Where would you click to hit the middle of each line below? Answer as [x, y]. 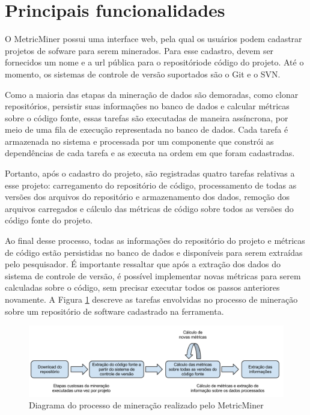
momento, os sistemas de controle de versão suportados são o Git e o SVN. [143, 74]
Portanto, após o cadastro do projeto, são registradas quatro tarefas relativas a [150, 173]
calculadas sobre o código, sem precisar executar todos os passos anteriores [142, 287]
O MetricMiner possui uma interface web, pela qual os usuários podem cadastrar [153, 39]
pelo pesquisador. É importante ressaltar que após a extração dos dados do [143, 264]
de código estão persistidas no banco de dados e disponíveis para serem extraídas [154, 252]
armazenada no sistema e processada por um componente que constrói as [139, 141]
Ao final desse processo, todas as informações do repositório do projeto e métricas [155, 241]
